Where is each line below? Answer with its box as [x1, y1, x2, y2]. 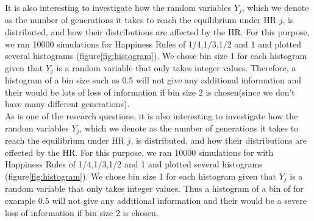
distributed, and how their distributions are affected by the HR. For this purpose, [5, 26, 310, 38]
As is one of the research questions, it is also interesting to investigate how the [5, 110, 298, 122]
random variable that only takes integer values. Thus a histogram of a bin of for [5, 182, 304, 195]
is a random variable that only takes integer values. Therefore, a [56, 61, 296, 74]
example [5, 194, 36, 206]
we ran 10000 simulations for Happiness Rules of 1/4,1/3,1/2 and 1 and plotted [5, 37, 301, 50]
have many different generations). [5, 97, 130, 110]
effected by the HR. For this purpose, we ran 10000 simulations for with [5, 146, 274, 158]
